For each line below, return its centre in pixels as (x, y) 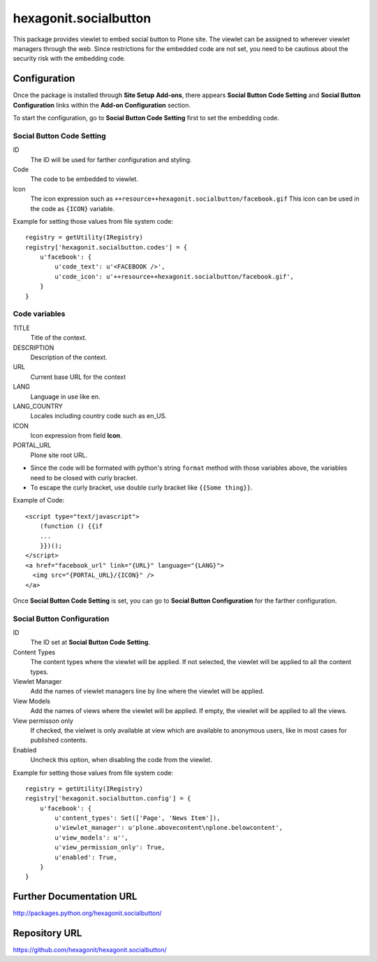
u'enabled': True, (86, 857)
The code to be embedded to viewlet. (84, 179)
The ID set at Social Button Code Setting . (90, 642)
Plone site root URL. (59, 455)
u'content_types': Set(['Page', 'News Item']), (138, 818)
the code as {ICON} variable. (73, 208)
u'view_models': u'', (92, 838)
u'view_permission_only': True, (110, 847)
